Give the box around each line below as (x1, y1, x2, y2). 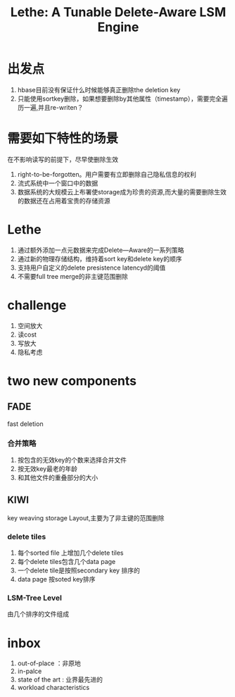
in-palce (17, 667, 42, 676)
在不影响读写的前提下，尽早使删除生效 (7, 155, 118, 163)
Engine (97, 19, 139, 35)
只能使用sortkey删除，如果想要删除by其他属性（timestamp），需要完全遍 (17, 94, 229, 103)
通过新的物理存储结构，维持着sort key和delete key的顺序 (17, 254, 182, 263)
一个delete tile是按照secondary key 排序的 (17, 566, 141, 574)
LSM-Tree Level (7, 593, 62, 603)
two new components (7, 372, 137, 389)
